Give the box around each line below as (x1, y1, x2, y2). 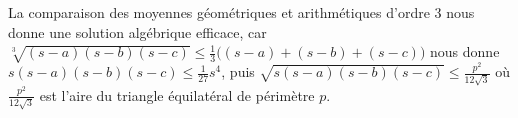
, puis (221, 61, 255, 82)
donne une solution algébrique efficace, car (8, 21, 267, 42)
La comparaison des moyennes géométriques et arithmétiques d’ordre (8, 2, 430, 22)
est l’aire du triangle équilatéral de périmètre (39, 84, 315, 105)
